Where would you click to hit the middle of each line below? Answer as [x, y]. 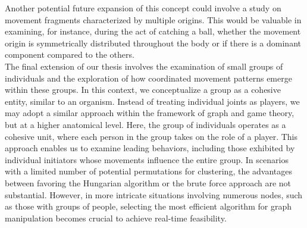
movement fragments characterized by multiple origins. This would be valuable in [153, 19]
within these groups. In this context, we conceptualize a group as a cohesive [143, 90]
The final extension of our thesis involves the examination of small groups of [144, 66]
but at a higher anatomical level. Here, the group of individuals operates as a [145, 124]
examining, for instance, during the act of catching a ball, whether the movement [153, 31]
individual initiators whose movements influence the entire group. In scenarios [147, 159]
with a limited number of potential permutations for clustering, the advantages [149, 171]
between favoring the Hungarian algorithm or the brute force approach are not [148, 182]
